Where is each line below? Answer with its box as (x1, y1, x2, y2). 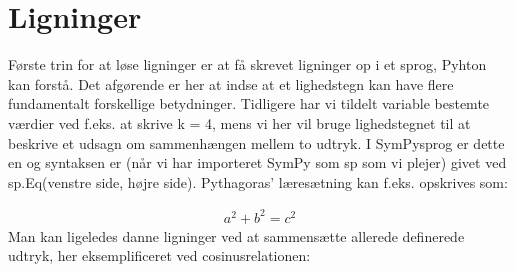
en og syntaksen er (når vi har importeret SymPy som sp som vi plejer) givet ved (8, 152, 507, 173)
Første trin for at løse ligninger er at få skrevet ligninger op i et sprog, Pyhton (8, 54, 487, 75)
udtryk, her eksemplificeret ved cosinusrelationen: (8, 245, 311, 266)
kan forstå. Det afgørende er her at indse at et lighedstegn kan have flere (8, 73, 454, 94)
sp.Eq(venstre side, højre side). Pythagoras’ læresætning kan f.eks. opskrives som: (8, 171, 508, 192)
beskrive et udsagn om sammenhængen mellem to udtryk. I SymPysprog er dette (8, 132, 505, 153)
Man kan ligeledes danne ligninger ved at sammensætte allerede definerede (8, 225, 465, 246)
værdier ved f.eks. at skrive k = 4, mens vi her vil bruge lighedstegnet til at (8, 112, 471, 133)
